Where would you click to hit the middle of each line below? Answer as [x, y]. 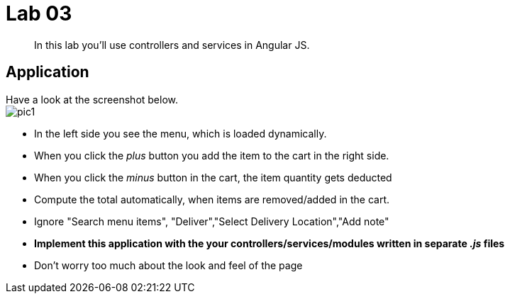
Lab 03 [39, 13]
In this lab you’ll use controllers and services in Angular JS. [172, 45]
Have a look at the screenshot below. [92, 99]
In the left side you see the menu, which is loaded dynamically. [181, 133]
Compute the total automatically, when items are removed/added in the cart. [212, 199]
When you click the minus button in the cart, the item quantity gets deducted [213, 177]
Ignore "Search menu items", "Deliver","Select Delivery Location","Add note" [212, 221]
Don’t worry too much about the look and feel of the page [168, 265]
